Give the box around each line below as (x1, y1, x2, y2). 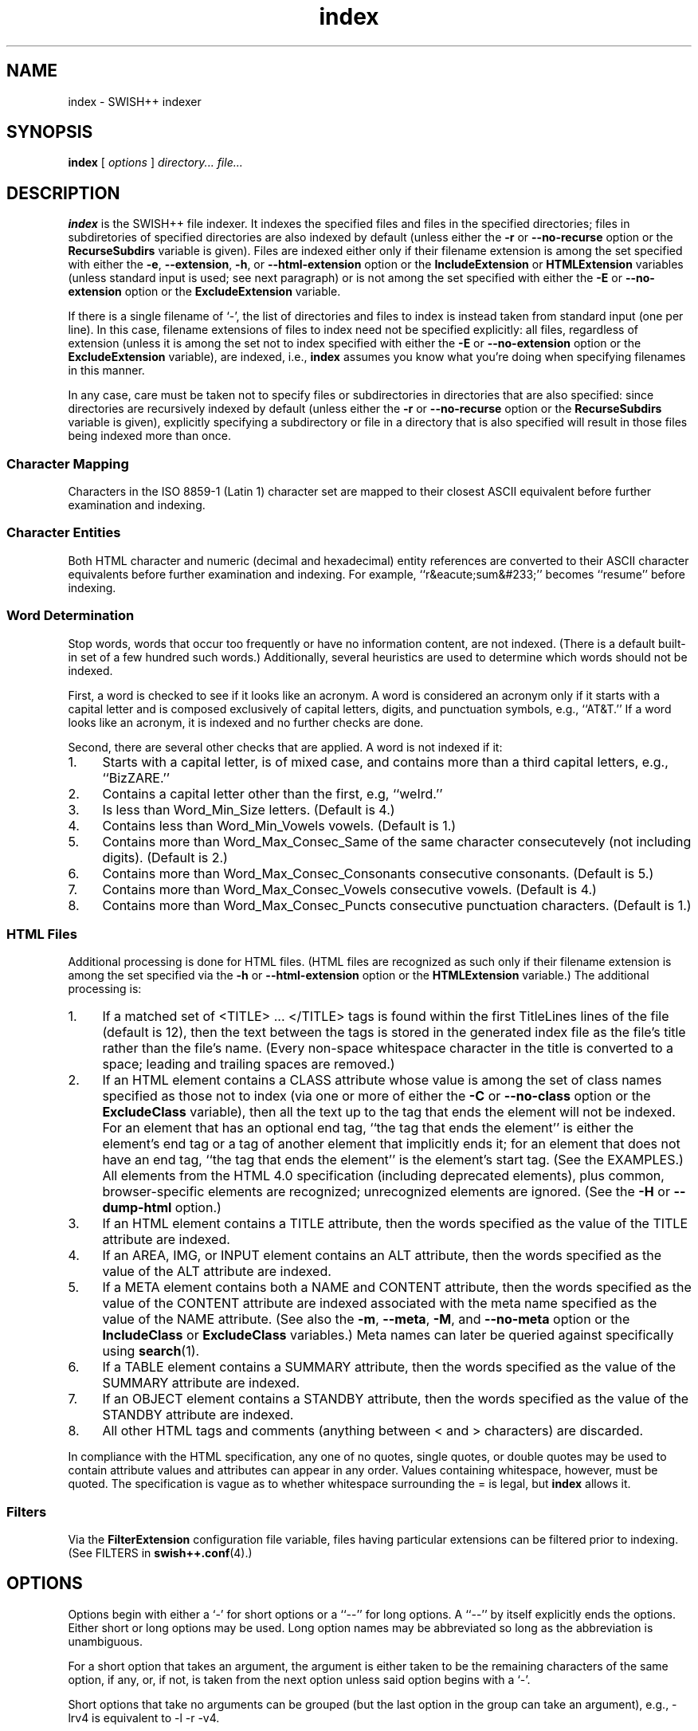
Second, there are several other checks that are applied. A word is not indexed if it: (68, 740, 503, 754)
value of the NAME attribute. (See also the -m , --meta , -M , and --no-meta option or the (102, 1311, 630, 1328)
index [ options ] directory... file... (68, 155, 243, 170)
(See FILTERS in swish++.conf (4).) (68, 1546, 253, 1560)
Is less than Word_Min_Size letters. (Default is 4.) (102, 801, 395, 818)
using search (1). (102, 1343, 200, 1360)
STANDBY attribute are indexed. (102, 1407, 294, 1423)
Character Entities (6, 524, 121, 541)
